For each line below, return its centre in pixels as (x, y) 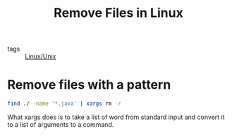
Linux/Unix (41, 56)
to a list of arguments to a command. (61, 124)
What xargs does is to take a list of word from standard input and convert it (116, 117)
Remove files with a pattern (89, 85)
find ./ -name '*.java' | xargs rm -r (64, 104)
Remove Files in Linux (118, 13)
